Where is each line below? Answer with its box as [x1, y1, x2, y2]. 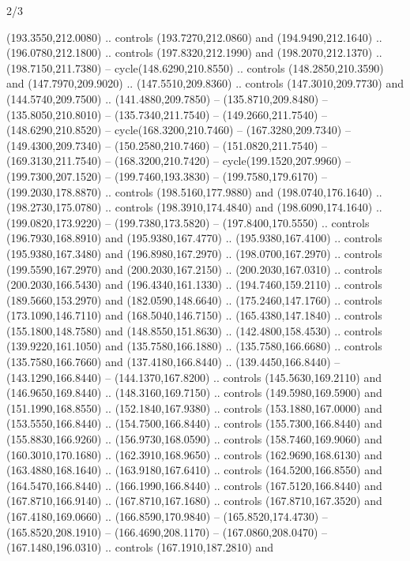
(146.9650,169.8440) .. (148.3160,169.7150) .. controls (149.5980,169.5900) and [6, 384, 382, 401]
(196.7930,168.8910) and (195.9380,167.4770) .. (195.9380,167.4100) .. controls [6, 230, 382, 246]
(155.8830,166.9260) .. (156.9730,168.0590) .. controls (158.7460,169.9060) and [6, 431, 382, 447]
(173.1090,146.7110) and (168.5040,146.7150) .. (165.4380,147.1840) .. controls [6, 307, 382, 324]
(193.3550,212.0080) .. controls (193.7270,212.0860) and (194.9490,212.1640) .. [6, 28, 382, 45]
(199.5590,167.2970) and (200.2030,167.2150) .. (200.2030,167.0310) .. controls [6, 260, 382, 277]
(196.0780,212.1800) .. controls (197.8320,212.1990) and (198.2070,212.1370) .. [6, 44, 382, 61]
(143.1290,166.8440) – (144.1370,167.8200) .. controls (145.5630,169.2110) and [6, 368, 382, 385]
